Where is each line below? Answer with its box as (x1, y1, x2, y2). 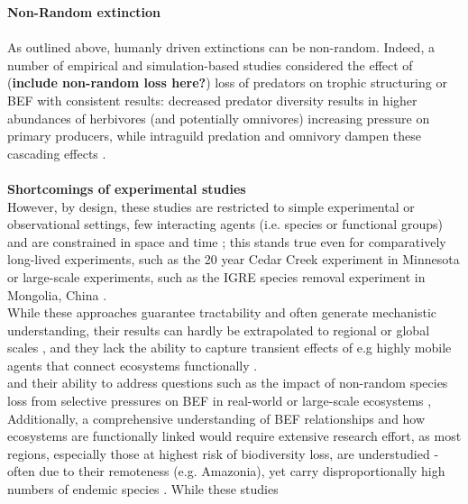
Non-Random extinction (7, 3, 161, 21)
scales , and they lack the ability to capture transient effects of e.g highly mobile (7, 338, 452, 357)
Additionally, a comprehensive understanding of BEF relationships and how (7, 408, 426, 427)
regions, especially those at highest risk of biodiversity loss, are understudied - (7, 444, 439, 463)
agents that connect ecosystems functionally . (7, 355, 258, 374)
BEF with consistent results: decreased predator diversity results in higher (7, 90, 418, 109)
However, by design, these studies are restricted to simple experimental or (7, 197, 415, 215)
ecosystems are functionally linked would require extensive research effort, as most (7, 426, 462, 445)
